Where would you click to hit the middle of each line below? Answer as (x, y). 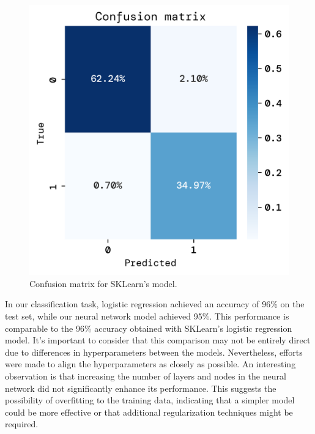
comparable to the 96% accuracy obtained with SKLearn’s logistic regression (149, 328)
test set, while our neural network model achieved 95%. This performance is (147, 316)
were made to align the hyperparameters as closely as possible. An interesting (150, 364)
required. (22, 424)
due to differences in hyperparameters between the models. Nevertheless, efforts (154, 352)
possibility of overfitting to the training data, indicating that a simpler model (150, 400)
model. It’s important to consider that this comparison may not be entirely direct (158, 340)
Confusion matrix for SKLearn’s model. (103, 283)
